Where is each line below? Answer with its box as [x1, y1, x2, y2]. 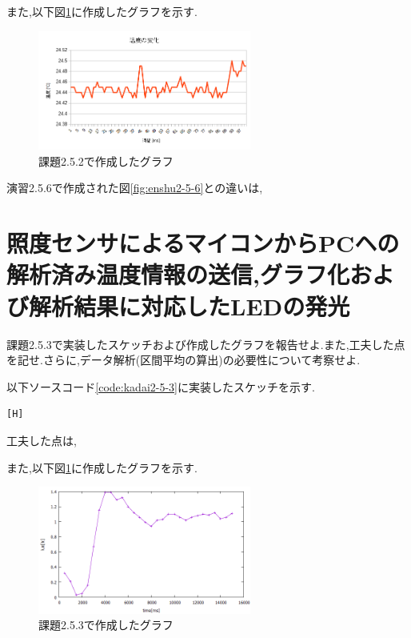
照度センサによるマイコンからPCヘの [6, 227, 400, 259]
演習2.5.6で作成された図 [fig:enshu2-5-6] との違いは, [6, 179, 263, 196]
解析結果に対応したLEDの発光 [29, 289, 350, 322]
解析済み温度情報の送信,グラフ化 [6, 258, 349, 291]
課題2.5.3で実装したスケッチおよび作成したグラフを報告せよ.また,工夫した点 [6, 335, 405, 352]
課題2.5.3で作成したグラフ [38, 616, 174, 633]
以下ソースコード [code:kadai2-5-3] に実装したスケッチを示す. [6, 378, 315, 395]
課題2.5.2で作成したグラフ [38, 152, 174, 169]
